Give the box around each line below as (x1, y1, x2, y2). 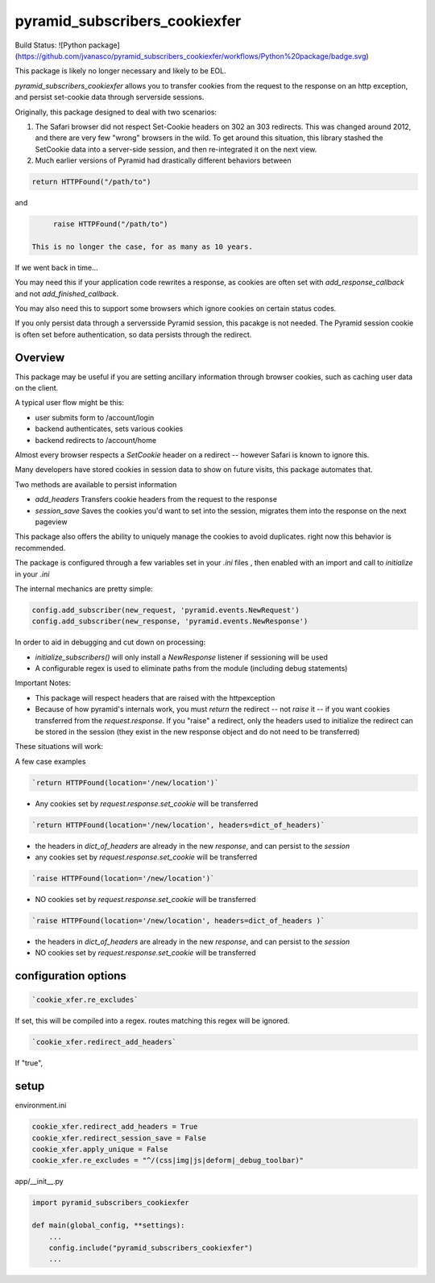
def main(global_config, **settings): (31, 1221, 185, 1230)
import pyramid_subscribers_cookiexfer (31, 1198, 189, 1207)
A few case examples (14, 756, 86, 766)
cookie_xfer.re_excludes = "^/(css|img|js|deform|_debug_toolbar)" (31, 1156, 304, 1165)
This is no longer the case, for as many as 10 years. (31, 242, 253, 251)
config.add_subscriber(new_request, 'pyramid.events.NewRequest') (31, 605, 300, 615)
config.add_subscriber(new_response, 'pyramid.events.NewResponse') (31, 617, 309, 626)
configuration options (14, 969, 126, 983)
